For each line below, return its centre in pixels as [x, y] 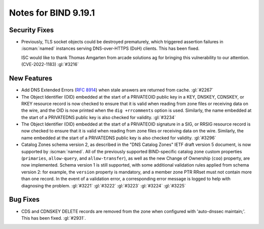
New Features [31, 78]
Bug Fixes [24, 199]
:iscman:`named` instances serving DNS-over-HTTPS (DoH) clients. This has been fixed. [110, 48]
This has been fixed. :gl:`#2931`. [54, 218]
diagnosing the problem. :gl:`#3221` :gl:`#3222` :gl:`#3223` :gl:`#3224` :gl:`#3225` [104, 186]
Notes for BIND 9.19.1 [52, 13]
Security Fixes [31, 30]
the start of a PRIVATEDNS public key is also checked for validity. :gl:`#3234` [99, 117]
